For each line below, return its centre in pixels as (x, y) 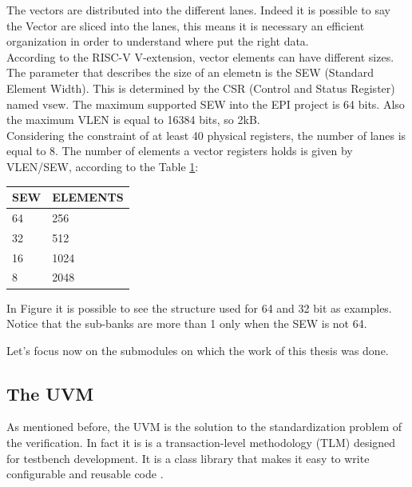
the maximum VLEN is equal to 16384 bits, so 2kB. (133, 120)
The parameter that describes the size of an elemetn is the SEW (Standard (190, 72)
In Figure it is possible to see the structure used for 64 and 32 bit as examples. (199, 307)
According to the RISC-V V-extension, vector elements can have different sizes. (200, 56)
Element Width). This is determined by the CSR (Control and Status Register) (201, 88)
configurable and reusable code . (85, 474)
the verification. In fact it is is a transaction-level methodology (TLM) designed (201, 443)
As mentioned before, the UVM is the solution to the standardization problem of (204, 427)
